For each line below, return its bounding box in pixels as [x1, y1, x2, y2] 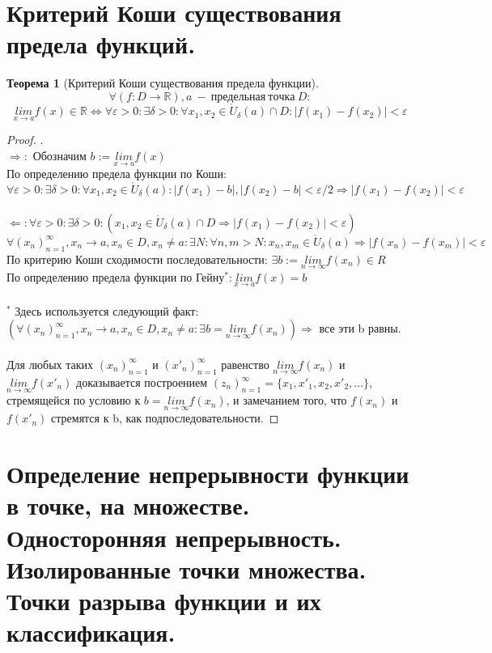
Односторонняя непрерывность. [6, 520, 341, 553]
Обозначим [32, 146, 87, 163]
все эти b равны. [319, 320, 401, 337]
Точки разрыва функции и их [6, 583, 321, 617]
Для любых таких [6, 355, 94, 372]
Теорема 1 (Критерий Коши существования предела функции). [6, 74, 319, 91]
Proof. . [6, 131, 44, 148]
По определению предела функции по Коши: [6, 165, 227, 182]
